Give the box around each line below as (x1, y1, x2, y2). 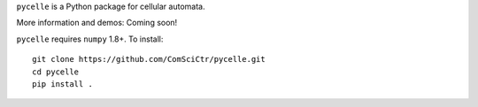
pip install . (32, 79, 93, 88)
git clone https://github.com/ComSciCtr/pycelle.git (32, 54, 266, 65)
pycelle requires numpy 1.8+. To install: (16, 34, 164, 44)
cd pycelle (32, 66, 80, 77)
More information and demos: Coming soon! (16, 18, 178, 28)
